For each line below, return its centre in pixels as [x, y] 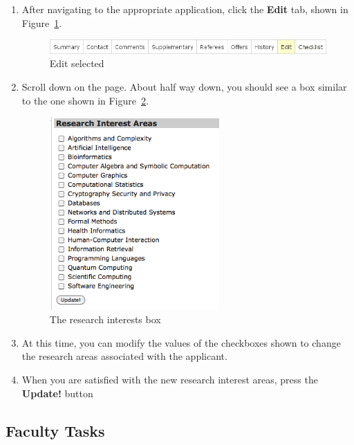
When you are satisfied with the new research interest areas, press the [170, 380]
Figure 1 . [42, 22]
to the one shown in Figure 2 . [85, 100]
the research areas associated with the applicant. [124, 356]
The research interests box [105, 319]
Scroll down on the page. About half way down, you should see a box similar [184, 86]
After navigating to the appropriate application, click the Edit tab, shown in [185, 9]
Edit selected [77, 63]
